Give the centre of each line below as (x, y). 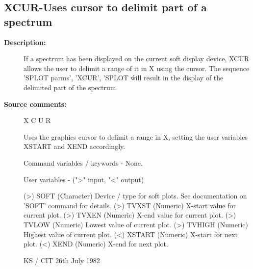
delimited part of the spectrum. (71, 87)
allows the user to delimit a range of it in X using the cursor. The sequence (137, 68)
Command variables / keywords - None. (83, 162)
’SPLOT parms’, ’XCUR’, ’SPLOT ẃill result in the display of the (124, 78)
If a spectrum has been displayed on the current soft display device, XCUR (136, 59)
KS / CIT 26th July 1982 (62, 260)
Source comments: (35, 104)
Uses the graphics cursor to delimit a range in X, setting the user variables (136, 136)
